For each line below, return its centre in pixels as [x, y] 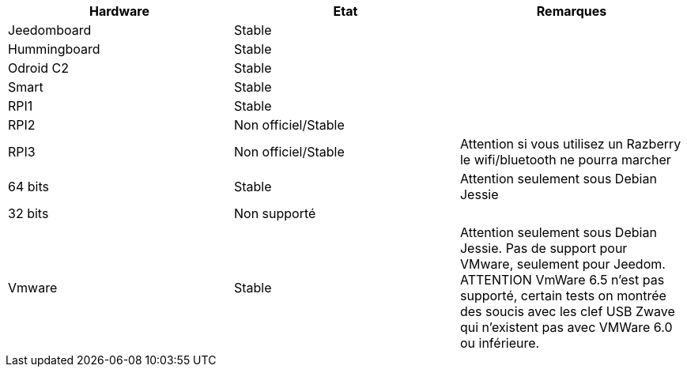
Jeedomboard [50, 30]
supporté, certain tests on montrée [563, 296]
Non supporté [275, 213]
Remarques [572, 11]
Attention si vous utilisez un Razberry [570, 144]
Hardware [119, 11]
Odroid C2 [38, 68]
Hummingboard [54, 49]
